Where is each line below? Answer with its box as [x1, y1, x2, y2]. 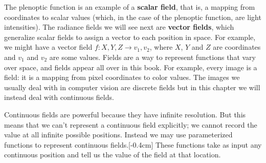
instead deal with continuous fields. [4, 92, 114, 103]
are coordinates [213, 42, 261, 52]
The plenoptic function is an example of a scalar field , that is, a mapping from [4, 2, 255, 12]
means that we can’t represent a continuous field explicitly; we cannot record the [4, 119, 257, 130]
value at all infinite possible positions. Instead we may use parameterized [4, 129, 233, 140]
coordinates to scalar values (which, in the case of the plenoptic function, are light [4, 11, 261, 22]
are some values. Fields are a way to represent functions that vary [49, 51, 256, 62]
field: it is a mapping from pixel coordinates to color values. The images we [4, 72, 240, 83]
